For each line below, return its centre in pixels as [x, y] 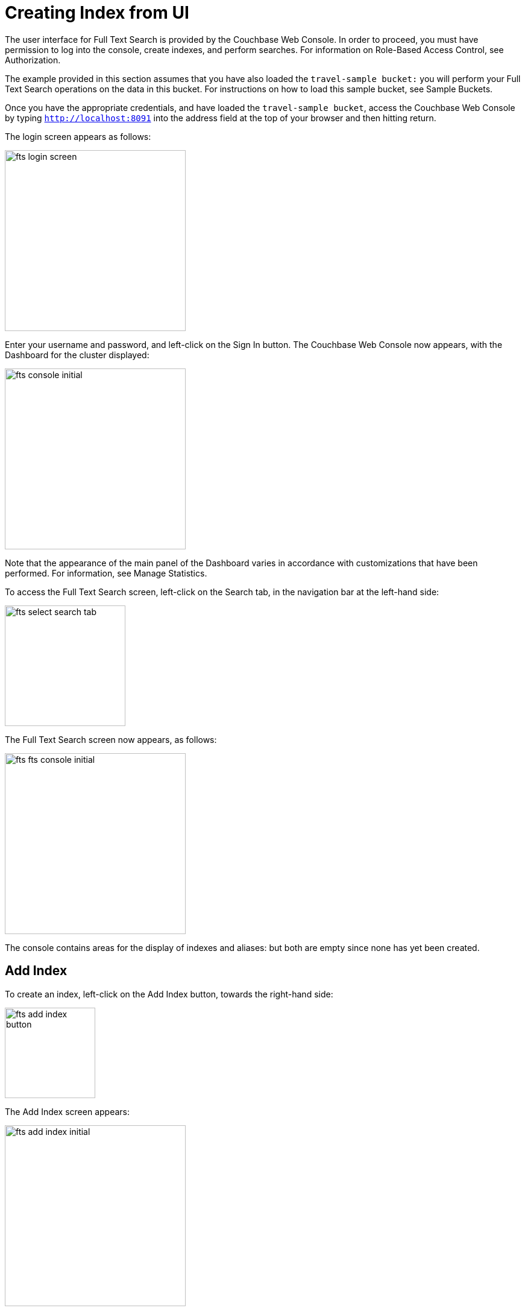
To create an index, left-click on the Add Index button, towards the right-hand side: [169, 994]
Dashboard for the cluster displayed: [77, 355]
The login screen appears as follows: [78, 136]
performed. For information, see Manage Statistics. [106, 573]
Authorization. [33, 60]
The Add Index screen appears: [68, 1111]
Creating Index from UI [97, 13]
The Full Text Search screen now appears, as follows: [111, 739]
